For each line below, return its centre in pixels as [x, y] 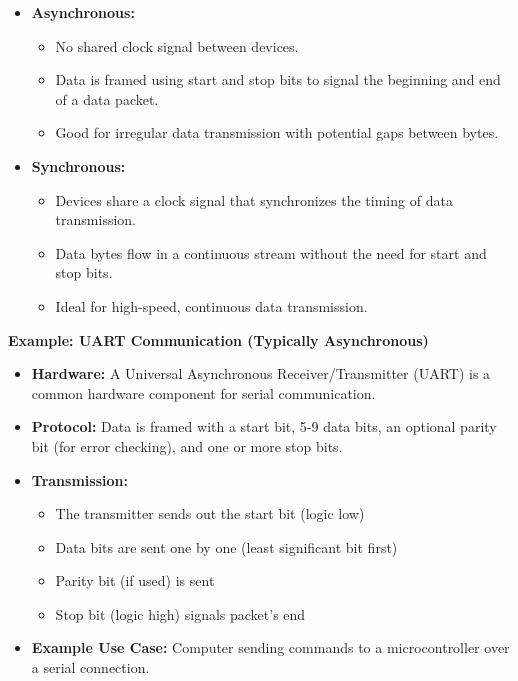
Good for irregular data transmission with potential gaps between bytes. [277, 132]
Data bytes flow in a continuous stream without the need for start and [271, 252]
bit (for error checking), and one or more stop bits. [187, 445]
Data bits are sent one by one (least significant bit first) [226, 546]
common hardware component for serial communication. [203, 392]
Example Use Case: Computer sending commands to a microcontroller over [270, 647]
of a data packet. [107, 98]
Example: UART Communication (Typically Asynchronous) [218, 339]
